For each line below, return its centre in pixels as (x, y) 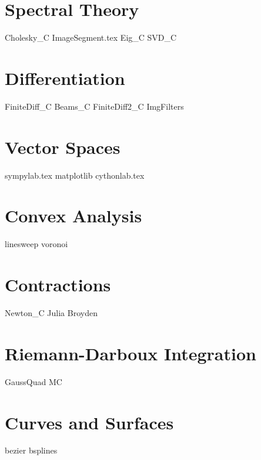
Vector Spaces (63, 147)
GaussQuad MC (34, 381)
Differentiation (65, 78)
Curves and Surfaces (89, 422)
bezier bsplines (31, 450)
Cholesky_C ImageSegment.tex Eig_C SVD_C (91, 37)
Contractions (58, 285)
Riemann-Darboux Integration (130, 353)
